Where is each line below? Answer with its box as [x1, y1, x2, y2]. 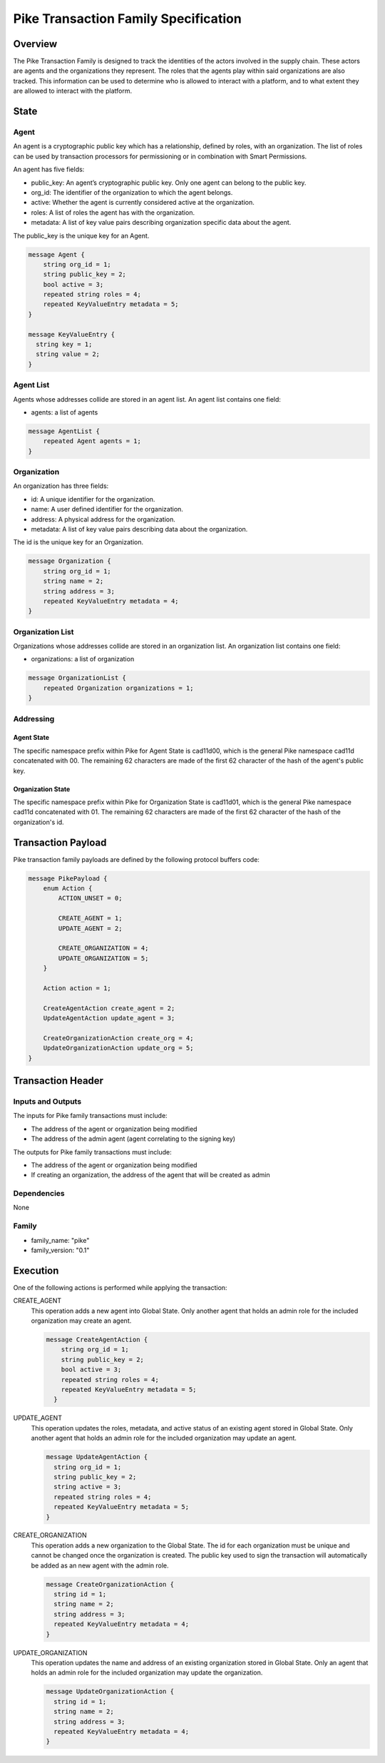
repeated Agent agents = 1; [43, 437, 142, 445]
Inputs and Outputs [13, 1097, 82, 1106]
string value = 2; [36, 350, 100, 358]
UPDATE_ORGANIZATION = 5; [58, 954, 149, 962]
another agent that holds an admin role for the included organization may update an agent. [31, 1434, 297, 1443]
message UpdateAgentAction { [46, 1453, 148, 1461]
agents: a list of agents [31, 407, 98, 417]
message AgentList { [28, 427, 100, 435]
